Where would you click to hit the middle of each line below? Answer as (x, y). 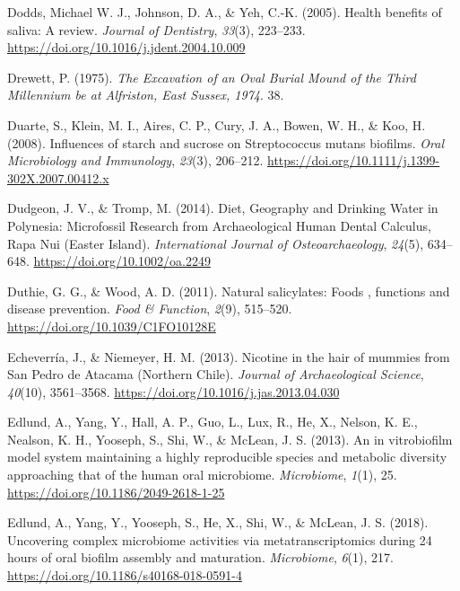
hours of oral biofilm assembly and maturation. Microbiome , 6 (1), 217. (200, 557)
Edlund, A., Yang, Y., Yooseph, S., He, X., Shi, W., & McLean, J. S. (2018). (218, 522)
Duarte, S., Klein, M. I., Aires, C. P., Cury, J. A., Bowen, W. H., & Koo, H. (217, 124)
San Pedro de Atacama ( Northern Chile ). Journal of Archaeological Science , (216, 374)
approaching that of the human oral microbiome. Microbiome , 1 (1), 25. (202, 475)
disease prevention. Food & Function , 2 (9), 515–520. (150, 309)
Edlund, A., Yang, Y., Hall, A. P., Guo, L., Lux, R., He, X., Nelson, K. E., (213, 422)
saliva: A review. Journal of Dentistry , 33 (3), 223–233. (156, 29)
